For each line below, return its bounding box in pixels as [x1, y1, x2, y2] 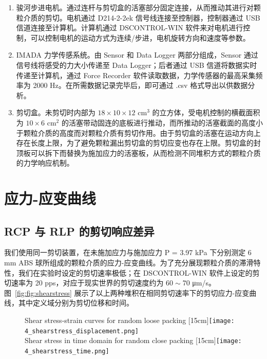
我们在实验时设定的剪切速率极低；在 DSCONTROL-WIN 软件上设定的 [18, 267, 253, 278]
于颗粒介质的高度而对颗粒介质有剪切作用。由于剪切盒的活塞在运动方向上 [16, 127, 261, 138]
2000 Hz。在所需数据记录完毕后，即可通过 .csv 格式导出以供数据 [33, 80, 248, 91]
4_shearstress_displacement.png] [25, 327, 139, 335]
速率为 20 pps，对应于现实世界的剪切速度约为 [11, 277, 164, 288]
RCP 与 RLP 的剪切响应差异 [4, 223, 155, 239]
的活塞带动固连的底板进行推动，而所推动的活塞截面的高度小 [61, 117, 263, 128]
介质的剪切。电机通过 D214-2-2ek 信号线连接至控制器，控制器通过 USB [23, 12, 260, 23]
